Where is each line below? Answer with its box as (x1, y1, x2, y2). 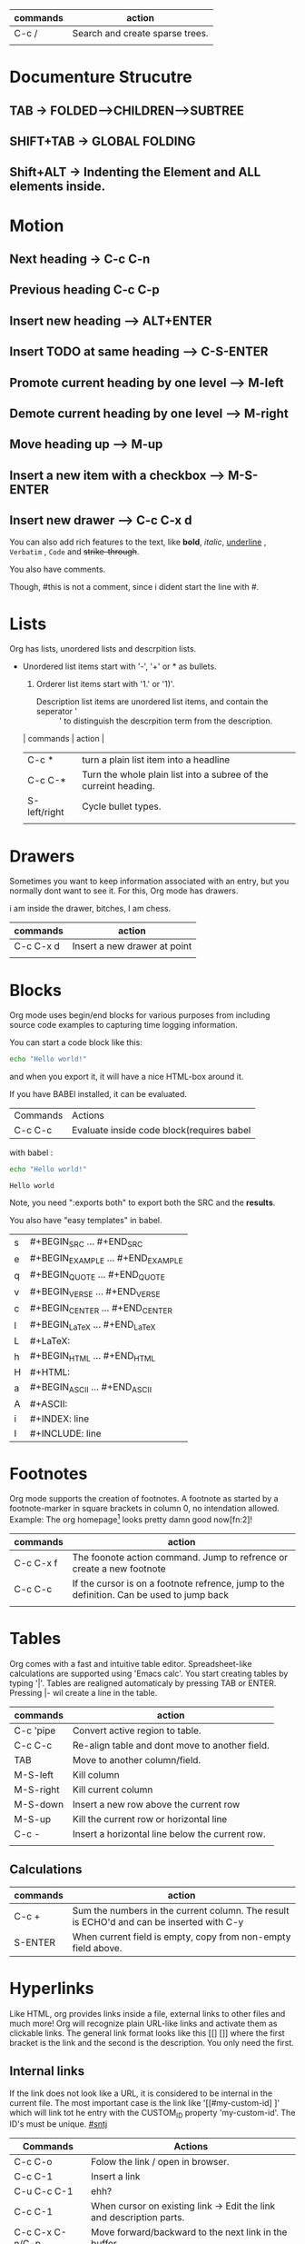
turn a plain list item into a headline (81, 753, 231, 766)
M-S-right (14, 1783, 61, 1796)
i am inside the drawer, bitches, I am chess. (9, 903, 172, 914)
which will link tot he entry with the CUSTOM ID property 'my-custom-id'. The (9, 2107, 296, 2120)
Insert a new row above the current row (72, 1799, 241, 1811)
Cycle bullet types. (81, 800, 162, 813)
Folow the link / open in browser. (90, 2156, 230, 2169)
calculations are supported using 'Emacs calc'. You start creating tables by (9, 1668, 289, 1680)
